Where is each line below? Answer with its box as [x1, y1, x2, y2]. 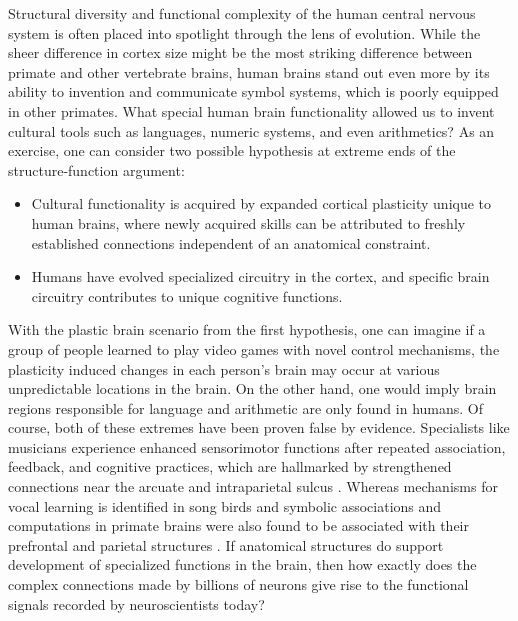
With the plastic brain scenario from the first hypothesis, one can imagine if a [8, 319, 486, 340]
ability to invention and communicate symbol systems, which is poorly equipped [8, 81, 499, 102]
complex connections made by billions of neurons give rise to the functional [8, 574, 469, 595]
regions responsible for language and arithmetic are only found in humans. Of [8, 397, 484, 418]
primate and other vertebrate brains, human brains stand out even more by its [8, 61, 490, 82]
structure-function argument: [8, 159, 185, 180]
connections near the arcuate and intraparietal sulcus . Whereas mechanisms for [8, 476, 498, 497]
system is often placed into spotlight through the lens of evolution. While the [8, 22, 481, 43]
